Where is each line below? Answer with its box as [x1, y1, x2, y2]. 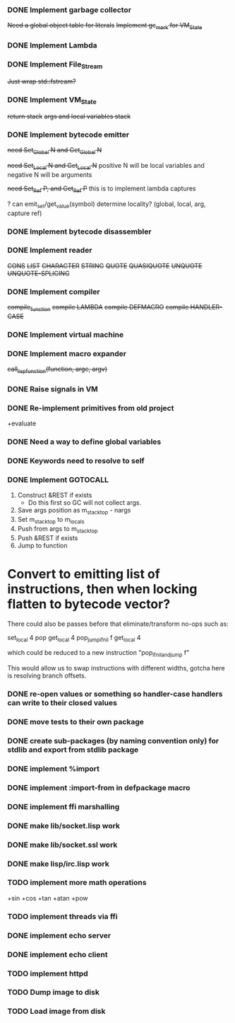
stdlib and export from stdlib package [7, 745, 139, 755]
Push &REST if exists [17, 533, 78, 542]
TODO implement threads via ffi [7, 911, 118, 921]
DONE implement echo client [7, 949, 108, 959]
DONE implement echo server [7, 930, 112, 940]
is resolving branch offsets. [7, 671, 87, 680]
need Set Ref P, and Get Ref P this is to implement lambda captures [7, 184, 196, 194]
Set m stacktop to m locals [17, 515, 85, 525]
